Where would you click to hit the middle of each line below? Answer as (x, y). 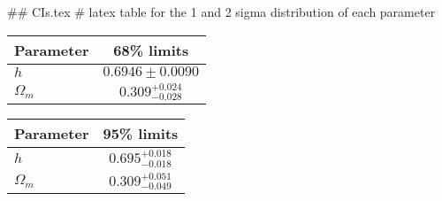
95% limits (141, 134)
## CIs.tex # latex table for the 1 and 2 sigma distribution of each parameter (221, 12)
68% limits (151, 50)
